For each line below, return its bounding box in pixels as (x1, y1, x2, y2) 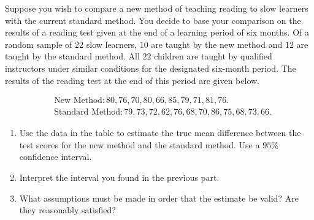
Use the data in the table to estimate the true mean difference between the (19, 126, 301, 139)
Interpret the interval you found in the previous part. (19, 171, 220, 183)
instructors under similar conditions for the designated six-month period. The (5, 61, 296, 74)
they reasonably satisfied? (19, 203, 116, 216)
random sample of (5, 37, 72, 50)
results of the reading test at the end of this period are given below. (5, 74, 260, 86)
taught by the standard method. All (5, 50, 140, 63)
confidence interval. (19, 150, 92, 163)
